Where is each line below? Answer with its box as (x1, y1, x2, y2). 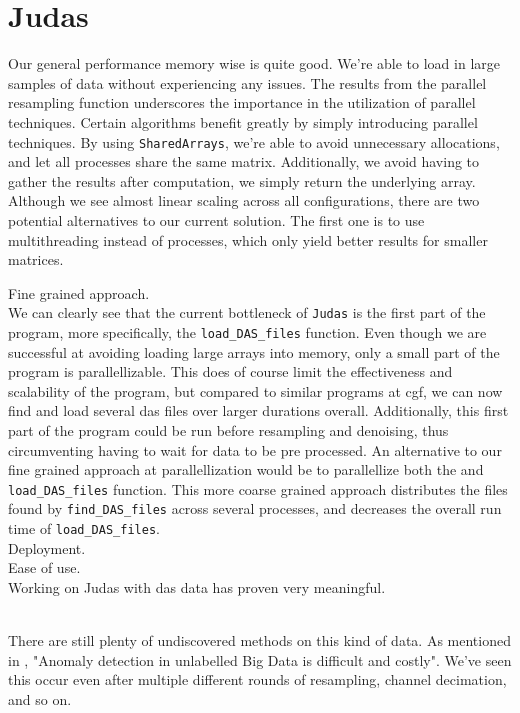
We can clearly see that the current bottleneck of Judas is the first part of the (8, 302, 486, 323)
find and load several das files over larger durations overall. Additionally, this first (8, 400, 509, 421)
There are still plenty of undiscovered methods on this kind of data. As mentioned (8, 630, 511, 651)
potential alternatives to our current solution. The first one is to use (8, 209, 425, 230)
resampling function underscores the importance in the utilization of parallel (8, 92, 476, 113)
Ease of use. (8, 557, 81, 578)
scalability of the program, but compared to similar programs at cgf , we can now (8, 380, 503, 401)
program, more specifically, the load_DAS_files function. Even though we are (8, 321, 487, 342)
